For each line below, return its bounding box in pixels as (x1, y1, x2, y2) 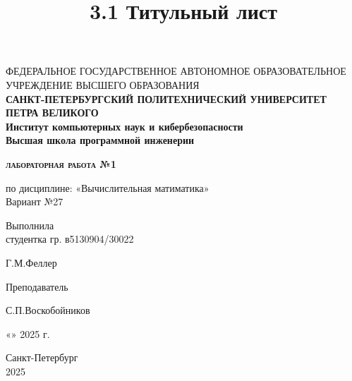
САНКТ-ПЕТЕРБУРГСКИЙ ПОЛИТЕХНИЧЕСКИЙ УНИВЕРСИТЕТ (6, 91, 327, 106)
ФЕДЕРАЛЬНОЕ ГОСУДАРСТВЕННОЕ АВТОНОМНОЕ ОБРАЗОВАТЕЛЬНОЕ (6, 64, 346, 78)
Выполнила (6, 217, 54, 232)
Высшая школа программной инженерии (6, 133, 195, 147)
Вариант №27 (6, 194, 63, 209)
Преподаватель (6, 279, 68, 294)
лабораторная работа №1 (6, 156, 116, 171)
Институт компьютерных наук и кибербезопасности (6, 119, 243, 133)
